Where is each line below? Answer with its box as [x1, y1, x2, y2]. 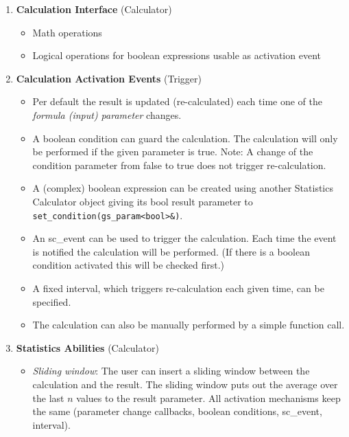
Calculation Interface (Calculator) [16, 2, 172, 16]
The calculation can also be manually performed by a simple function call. [32, 317, 345, 332]
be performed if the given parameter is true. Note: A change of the [32, 144, 313, 159]
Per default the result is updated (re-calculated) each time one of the [32, 94, 322, 109]
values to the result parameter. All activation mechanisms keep [76, 390, 341, 405]
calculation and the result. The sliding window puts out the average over [32, 377, 338, 391]
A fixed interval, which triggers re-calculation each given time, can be [32, 280, 324, 295]
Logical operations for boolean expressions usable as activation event [32, 48, 321, 63]
